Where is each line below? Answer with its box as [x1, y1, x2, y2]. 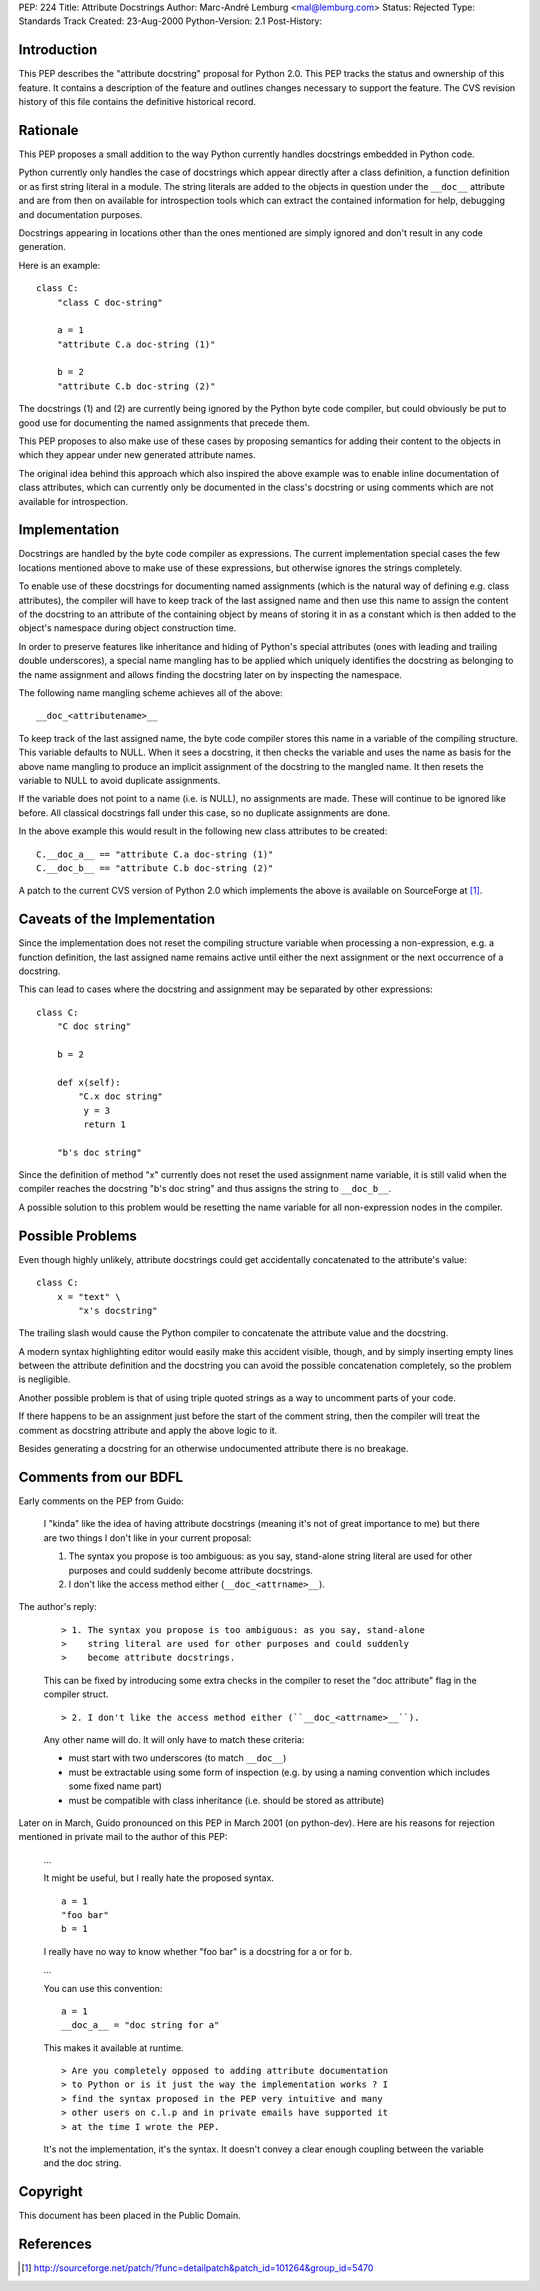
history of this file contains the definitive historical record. [18, 96, 257, 108]
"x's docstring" [78, 1305, 158, 1316]
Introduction [18, 41, 98, 59]
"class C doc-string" [56, 296, 164, 308]
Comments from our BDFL [18, 1468, 184, 1485]
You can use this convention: [43, 1982, 163, 1994]
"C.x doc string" [78, 1091, 164, 1102]
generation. [18, 241, 66, 253]
